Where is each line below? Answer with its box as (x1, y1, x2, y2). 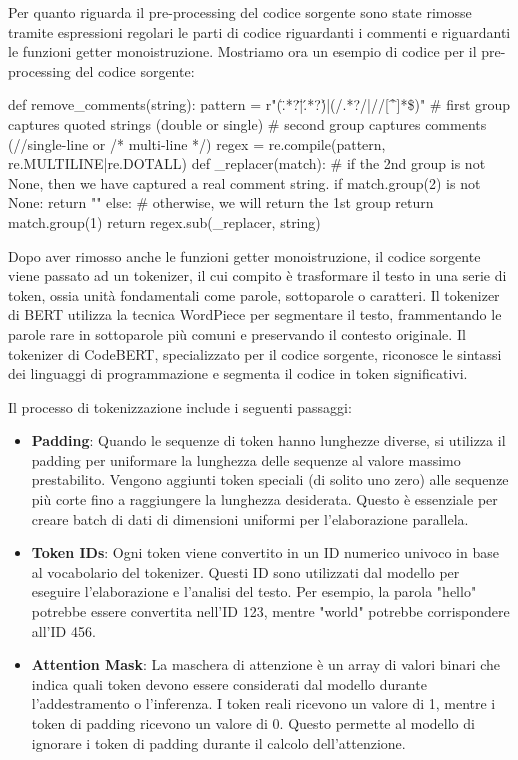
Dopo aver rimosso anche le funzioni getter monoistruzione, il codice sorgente (8, 245, 481, 266)
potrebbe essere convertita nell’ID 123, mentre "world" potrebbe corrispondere (31, 601, 510, 622)
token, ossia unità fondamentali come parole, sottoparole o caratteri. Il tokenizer (8, 284, 500, 305)
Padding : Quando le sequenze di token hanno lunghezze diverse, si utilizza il (31, 430, 506, 451)
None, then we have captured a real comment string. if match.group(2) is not (8, 172, 481, 193)
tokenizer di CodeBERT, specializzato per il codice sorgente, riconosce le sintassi (8, 343, 502, 364)
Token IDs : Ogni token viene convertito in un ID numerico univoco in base (31, 542, 499, 563)
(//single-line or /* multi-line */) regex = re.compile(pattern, (8, 133, 386, 154)
